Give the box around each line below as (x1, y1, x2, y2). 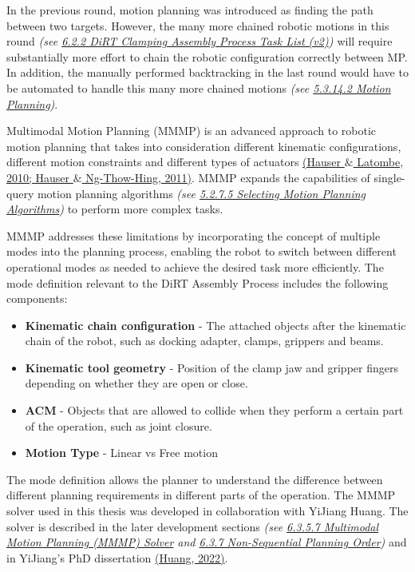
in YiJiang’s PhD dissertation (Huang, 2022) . (6, 549, 228, 566)
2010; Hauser (6, 169, 70, 185)
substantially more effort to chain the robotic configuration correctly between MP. (6, 48, 408, 65)
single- (373, 169, 405, 185)
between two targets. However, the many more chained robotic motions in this (6, 17, 389, 34)
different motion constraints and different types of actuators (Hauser (6, 153, 342, 170)
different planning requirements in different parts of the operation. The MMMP (6, 487, 396, 503)
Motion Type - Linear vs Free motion (25, 444, 218, 461)
